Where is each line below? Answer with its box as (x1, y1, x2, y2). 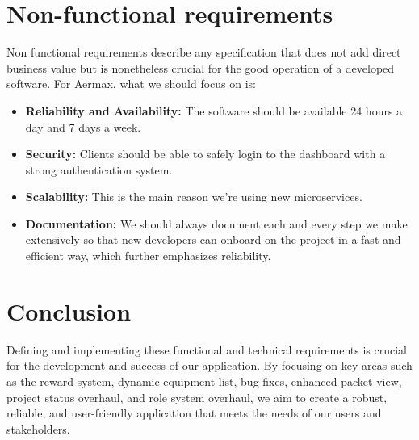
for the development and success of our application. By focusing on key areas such (6, 357, 413, 374)
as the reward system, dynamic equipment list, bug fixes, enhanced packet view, (6, 372, 402, 389)
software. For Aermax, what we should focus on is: (6, 75, 256, 92)
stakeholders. (6, 420, 70, 437)
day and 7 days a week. (25, 118, 141, 135)
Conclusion (6, 294, 132, 327)
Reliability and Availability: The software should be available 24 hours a (25, 102, 403, 119)
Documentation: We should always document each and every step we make (25, 215, 408, 232)
